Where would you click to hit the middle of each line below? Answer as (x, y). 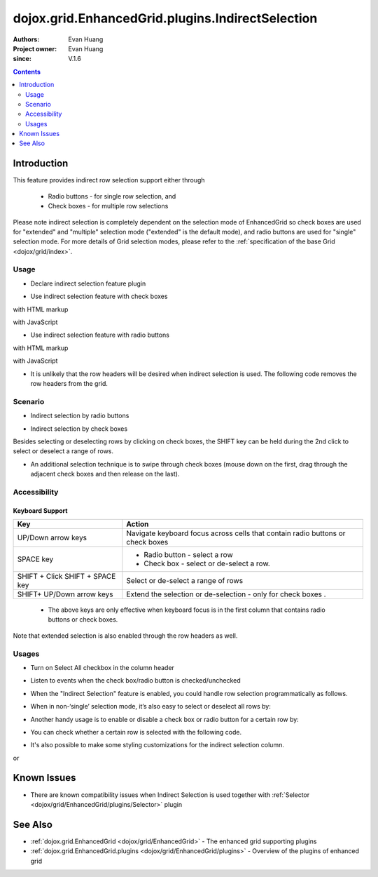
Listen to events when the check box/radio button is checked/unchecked (135, 681)
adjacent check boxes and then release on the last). (105, 474)
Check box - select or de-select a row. (207, 563)
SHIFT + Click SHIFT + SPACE (66, 577)
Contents (27, 72)
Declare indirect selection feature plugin (88, 283)
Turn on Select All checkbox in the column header (103, 667)
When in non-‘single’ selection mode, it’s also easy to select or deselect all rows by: (150, 707)
